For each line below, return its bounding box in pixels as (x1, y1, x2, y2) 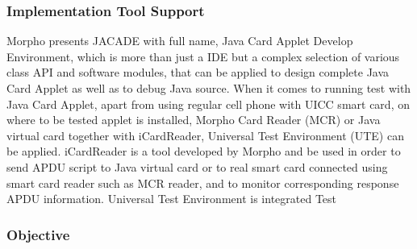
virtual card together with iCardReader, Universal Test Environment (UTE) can (6, 127, 404, 143)
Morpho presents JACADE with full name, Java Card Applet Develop (6, 32, 353, 49)
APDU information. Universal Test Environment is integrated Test (6, 190, 337, 207)
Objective (6, 224, 70, 244)
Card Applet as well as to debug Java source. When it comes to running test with (6, 80, 411, 96)
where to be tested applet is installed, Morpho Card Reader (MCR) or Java (6, 111, 381, 128)
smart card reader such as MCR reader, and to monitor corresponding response (6, 174, 399, 191)
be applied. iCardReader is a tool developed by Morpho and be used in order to (6, 143, 401, 160)
